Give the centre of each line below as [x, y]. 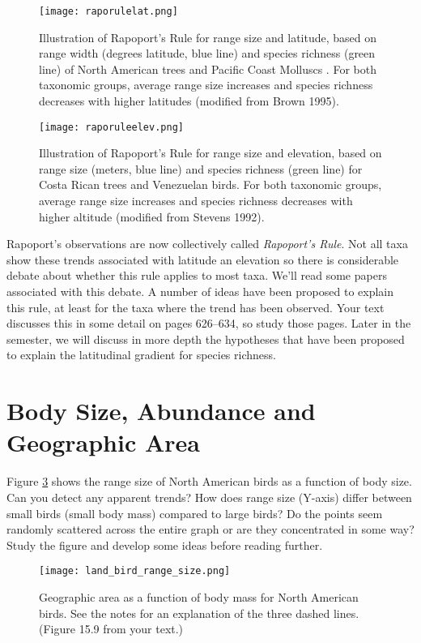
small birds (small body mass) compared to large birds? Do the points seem [195, 513]
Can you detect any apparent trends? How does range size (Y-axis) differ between [209, 497]
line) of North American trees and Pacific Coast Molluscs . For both [208, 69]
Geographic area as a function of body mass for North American [199, 596]
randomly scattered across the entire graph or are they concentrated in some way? [210, 529]
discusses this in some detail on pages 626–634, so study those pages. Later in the [209, 323]
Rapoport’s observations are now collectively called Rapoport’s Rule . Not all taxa [207, 244]
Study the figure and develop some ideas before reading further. [165, 544]
